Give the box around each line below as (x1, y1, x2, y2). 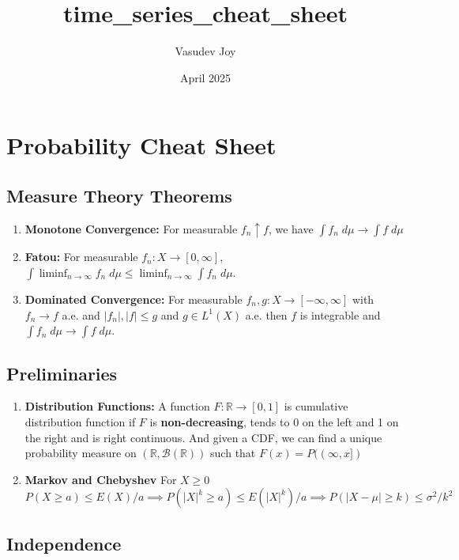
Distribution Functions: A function (24, 398, 210, 414)
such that (210, 445, 256, 461)
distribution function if (24, 414, 136, 429)
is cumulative (284, 398, 348, 414)
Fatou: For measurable (24, 248, 138, 265)
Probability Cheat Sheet (6, 129, 277, 161)
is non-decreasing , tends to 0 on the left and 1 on (149, 414, 399, 429)
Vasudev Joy (175, 43, 236, 59)
